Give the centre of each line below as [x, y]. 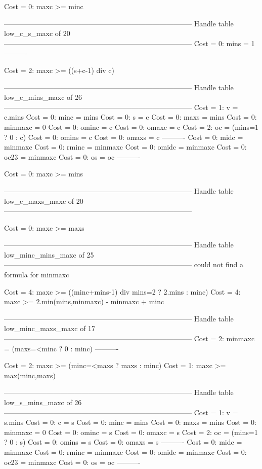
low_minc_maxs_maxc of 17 [50, 328]
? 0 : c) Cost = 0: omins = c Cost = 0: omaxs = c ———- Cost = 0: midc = [124, 137]
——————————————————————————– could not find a [124, 264]
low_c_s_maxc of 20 [37, 33]
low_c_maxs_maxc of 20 [44, 201]
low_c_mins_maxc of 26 [43, 97]
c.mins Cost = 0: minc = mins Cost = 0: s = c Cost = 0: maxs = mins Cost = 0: [130, 117]
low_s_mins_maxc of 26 [43, 402]
